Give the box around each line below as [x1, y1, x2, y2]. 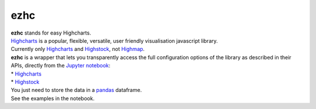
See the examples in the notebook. [11, 94, 95, 102]
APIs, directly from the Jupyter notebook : [11, 62, 111, 69]
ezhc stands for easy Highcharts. [11, 29, 91, 36]
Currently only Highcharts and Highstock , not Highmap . [11, 46, 145, 53]
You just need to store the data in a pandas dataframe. [11, 87, 142, 94]
